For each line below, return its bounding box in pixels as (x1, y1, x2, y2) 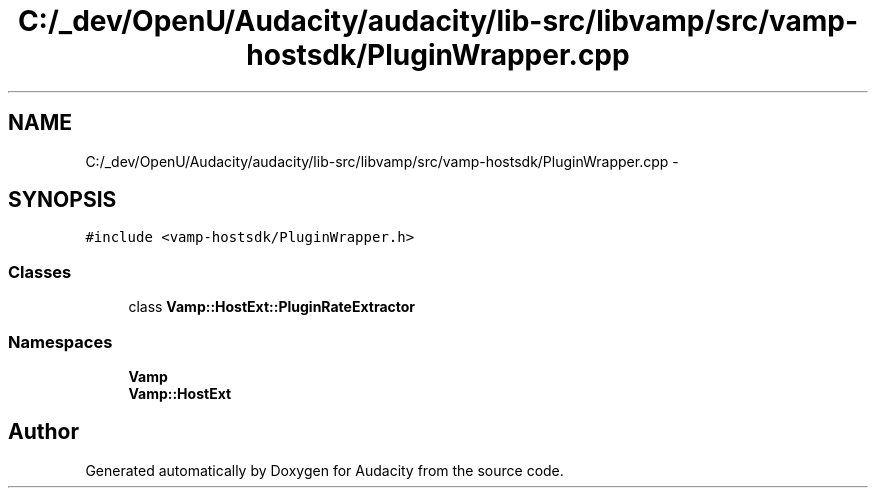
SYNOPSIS (8, 187, 117, 213)
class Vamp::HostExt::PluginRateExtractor (128, 298, 416, 316)
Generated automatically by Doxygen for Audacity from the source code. (85, 461, 564, 479)
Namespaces (8, 331, 113, 352)
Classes (8, 261, 72, 282)
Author (8, 419, 79, 445)
